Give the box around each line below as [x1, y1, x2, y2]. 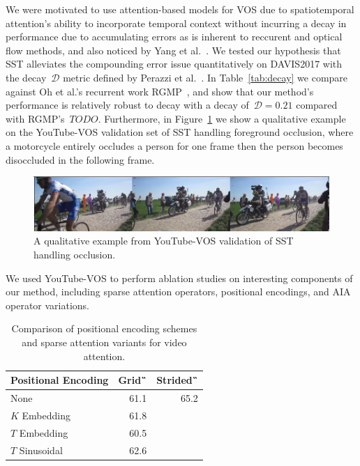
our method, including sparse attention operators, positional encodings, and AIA [6, 284, 351, 299]
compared [296, 98, 338, 112]
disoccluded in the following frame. [6, 152, 155, 166]
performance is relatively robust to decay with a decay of [6, 98, 249, 112]
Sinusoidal [19, 442, 63, 457]
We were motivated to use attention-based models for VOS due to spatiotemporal [6, 2, 354, 16]
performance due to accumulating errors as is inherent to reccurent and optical [6, 29, 343, 44]
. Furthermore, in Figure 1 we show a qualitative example [98, 111, 346, 125]
